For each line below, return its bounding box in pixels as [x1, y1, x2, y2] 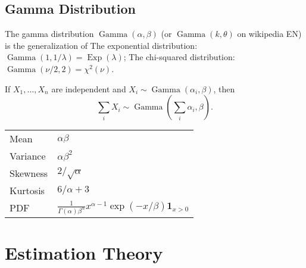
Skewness [10, 166, 48, 180]
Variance [10, 149, 46, 163]
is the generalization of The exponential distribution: [5, 39, 198, 51]
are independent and [51, 82, 126, 95]
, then [213, 82, 235, 95]
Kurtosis [10, 183, 45, 198]
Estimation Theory [5, 241, 163, 264]
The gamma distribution [5, 27, 94, 40]
